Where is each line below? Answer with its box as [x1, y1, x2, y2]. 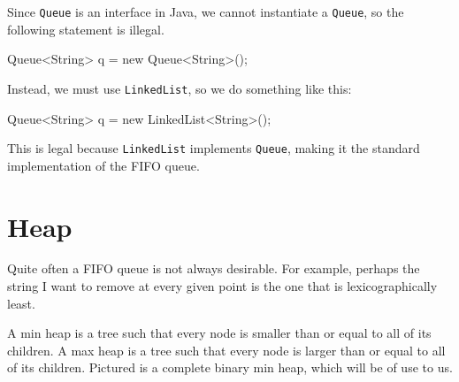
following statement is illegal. [7, 19, 164, 38]
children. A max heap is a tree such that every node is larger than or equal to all [7, 340, 446, 359]
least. [7, 294, 35, 312]
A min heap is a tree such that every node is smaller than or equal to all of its [7, 324, 432, 342]
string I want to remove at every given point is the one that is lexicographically [7, 277, 438, 295]
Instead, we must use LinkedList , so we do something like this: [7, 79, 352, 97]
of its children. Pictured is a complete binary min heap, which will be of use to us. [7, 358, 453, 377]
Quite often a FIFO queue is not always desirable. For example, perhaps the [7, 259, 420, 278]
